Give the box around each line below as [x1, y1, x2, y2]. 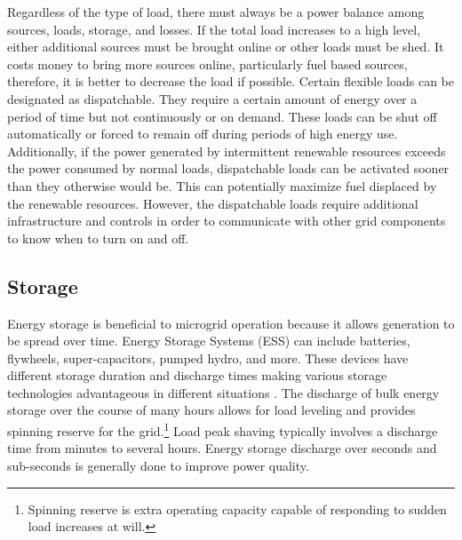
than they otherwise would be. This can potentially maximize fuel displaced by [7, 176, 437, 195]
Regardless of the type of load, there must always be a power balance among [7, 3, 425, 20]
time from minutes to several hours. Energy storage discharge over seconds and [7, 439, 437, 457]
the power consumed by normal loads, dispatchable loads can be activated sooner [7, 159, 450, 178]
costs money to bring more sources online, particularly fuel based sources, [7, 54, 408, 73]
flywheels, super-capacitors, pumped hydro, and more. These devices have [7, 348, 409, 367]
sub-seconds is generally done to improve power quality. [7, 456, 309, 474]
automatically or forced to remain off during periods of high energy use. [7, 124, 398, 143]
